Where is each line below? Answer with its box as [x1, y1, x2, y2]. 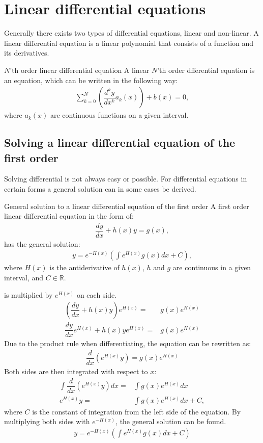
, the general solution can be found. [115, 416, 226, 427]
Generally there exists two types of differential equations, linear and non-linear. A [4, 28, 259, 38]
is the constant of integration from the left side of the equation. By [32, 406, 241, 416]
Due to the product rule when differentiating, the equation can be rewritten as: [4, 338, 251, 349]
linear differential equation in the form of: [4, 211, 134, 221]
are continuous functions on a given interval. [50, 110, 189, 120]
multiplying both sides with [4, 416, 90, 427]
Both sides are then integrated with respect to [4, 366, 148, 376]
